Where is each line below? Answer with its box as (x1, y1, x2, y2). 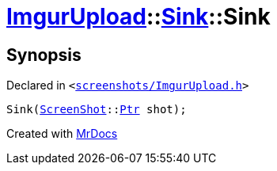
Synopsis (6, 44, 82, 65)
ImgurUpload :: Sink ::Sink (6, 3, 271, 30)
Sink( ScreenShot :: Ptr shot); (6, 103, 187, 116)
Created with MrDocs (6, 127, 118, 141)
